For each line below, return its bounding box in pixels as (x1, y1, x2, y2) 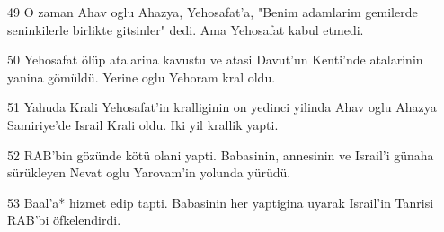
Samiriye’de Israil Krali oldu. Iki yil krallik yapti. (7, 115, 279, 133)
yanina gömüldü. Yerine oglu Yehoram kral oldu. (7, 67, 276, 86)
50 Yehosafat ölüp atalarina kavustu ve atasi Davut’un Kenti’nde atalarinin (7, 50, 423, 69)
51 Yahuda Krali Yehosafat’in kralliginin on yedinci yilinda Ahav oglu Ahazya (7, 98, 437, 116)
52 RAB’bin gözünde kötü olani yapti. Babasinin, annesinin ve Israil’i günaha (7, 145, 434, 164)
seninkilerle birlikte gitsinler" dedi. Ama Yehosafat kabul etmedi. (7, 20, 364, 39)
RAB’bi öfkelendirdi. (7, 211, 121, 229)
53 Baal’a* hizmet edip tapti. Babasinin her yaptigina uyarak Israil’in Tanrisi (7, 193, 434, 211)
